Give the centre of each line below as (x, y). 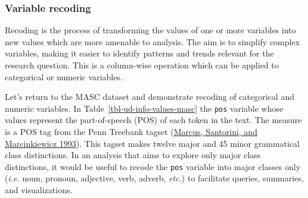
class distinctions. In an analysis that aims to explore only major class (133, 155)
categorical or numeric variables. (64, 76)
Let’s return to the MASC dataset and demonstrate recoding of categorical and (150, 97)
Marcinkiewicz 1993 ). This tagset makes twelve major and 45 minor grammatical (152, 143)
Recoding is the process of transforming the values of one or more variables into (150, 30)
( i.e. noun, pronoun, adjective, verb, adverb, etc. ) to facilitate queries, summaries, (154, 178)
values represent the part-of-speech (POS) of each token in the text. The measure (153, 120)
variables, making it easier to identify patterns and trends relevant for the (139, 53)
